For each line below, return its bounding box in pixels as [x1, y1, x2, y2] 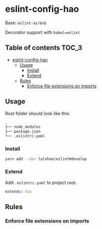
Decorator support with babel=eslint [5, 29, 80, 35]
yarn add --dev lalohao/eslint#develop [5, 156, 87, 161]
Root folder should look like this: [5, 110, 70, 116]
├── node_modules [5, 124, 41, 129]
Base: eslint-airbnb [5, 20, 47, 26]
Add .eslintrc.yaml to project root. [5, 179, 77, 186]
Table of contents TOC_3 [5, 43, 82, 52]
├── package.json [5, 129, 41, 134]
